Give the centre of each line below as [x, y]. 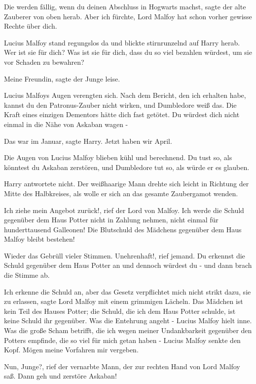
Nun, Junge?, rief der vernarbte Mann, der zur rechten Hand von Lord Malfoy [122, 366]
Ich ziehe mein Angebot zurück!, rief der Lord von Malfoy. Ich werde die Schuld [124, 210]
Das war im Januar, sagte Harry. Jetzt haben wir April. [88, 141]
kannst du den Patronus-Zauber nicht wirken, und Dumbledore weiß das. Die [120, 105]
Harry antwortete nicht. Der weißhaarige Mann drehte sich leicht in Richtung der [127, 184]
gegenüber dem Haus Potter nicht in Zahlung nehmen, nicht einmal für [111, 220]
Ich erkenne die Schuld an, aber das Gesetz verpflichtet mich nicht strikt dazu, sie [128, 291]
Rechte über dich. [31, 26]
